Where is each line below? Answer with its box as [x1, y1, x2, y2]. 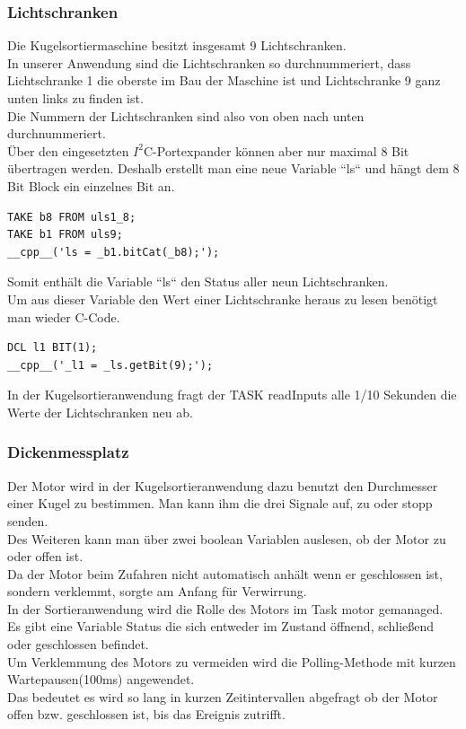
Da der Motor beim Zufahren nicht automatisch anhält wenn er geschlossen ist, [7, 564, 443, 583]
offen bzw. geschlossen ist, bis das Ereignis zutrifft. [7, 705, 286, 724]
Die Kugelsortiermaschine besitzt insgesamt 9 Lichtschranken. [7, 36, 347, 55]
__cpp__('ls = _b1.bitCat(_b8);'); [7, 245, 220, 259]
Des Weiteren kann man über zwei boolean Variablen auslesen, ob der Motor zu [7, 529, 446, 548]
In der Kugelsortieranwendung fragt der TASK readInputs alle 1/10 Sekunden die [7, 385, 457, 404]
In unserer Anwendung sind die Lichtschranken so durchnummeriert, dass [7, 53, 411, 72]
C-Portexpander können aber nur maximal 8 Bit [143, 141, 409, 160]
